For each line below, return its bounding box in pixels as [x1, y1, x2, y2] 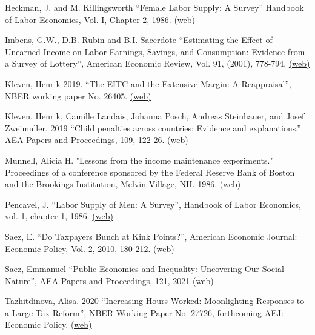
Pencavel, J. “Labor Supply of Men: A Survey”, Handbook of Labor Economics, [5, 197, 301, 210]
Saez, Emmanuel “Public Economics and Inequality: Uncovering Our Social [5, 262, 284, 275]
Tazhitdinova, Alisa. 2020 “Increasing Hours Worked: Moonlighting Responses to [5, 294, 305, 307]
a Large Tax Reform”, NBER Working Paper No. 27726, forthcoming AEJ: [5, 306, 283, 319]
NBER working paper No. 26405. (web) [5, 89, 151, 102]
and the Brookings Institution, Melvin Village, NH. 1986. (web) [5, 177, 241, 190]
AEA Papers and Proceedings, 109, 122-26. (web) [5, 133, 188, 146]
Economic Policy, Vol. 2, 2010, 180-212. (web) [5, 242, 174, 254]
